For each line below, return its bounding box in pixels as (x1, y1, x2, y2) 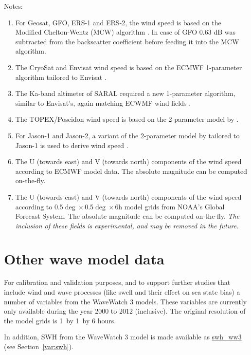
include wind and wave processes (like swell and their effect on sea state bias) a (4, 287, 240, 297)
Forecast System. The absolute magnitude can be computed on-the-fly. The (15, 211, 240, 221)
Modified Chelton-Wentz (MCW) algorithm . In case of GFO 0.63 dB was (15, 27, 235, 37)
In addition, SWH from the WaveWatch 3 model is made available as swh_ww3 (4, 332, 242, 342)
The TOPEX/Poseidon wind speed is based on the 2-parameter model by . (15, 114, 239, 124)
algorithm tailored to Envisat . (15, 72, 107, 82)
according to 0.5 (15, 201, 63, 211)
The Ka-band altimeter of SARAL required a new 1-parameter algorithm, (15, 88, 235, 98)
